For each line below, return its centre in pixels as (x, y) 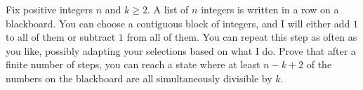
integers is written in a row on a (270, 9)
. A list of (168, 9)
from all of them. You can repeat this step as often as (242, 37)
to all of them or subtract (61, 37)
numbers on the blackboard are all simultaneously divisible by (139, 78)
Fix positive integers (49, 9)
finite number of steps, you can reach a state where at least (133, 64)
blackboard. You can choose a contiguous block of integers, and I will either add (178, 23)
